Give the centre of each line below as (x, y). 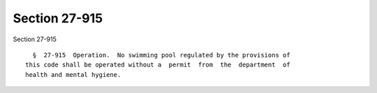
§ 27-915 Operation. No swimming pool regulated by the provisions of (161, 55)
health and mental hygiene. (73, 74)
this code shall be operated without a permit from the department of (158, 65)
